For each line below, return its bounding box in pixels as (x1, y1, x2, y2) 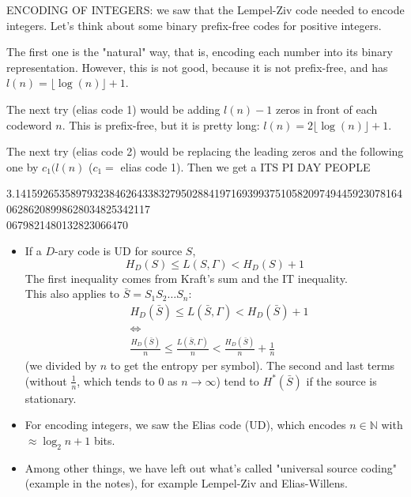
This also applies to (25, 285, 120, 302)
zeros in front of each (275, 100, 378, 117)
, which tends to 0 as (77, 372, 178, 389)
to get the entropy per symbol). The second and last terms (110, 357, 395, 374)
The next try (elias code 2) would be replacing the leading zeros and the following (6, 143, 404, 160)
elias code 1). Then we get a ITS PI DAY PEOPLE (120, 158, 371, 175)
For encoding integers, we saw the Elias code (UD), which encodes (25, 416, 346, 433)
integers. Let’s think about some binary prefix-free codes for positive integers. (6, 17, 382, 33)
